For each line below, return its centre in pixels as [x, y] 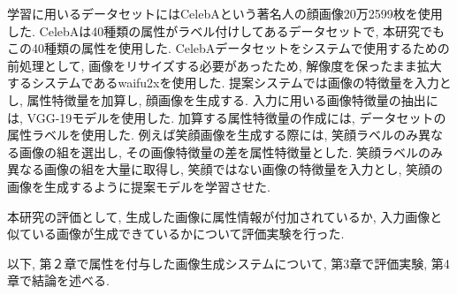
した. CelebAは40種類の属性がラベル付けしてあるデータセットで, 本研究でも [226, 30]
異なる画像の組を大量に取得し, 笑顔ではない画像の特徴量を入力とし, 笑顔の [225, 169]
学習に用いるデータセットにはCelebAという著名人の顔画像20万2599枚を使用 [225, 13]
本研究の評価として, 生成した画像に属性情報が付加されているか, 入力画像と [225, 216]
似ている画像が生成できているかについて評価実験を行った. [176, 234]
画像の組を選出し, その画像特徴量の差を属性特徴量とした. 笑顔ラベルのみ [231, 151]
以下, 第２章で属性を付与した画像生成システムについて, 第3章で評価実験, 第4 [228, 263]
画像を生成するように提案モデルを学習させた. [139, 186]
